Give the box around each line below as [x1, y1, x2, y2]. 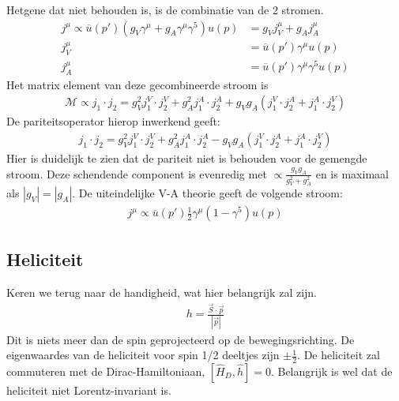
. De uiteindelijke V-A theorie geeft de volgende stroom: [72, 185, 343, 201]
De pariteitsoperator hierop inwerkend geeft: [6, 113, 220, 129]
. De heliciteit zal [297, 347, 380, 363]
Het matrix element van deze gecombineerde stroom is [6, 76, 269, 92]
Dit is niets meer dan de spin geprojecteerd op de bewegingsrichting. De [6, 331, 355, 347]
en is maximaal [315, 165, 389, 182]
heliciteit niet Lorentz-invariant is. [6, 381, 171, 398]
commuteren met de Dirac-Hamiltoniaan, [6, 362, 205, 379]
